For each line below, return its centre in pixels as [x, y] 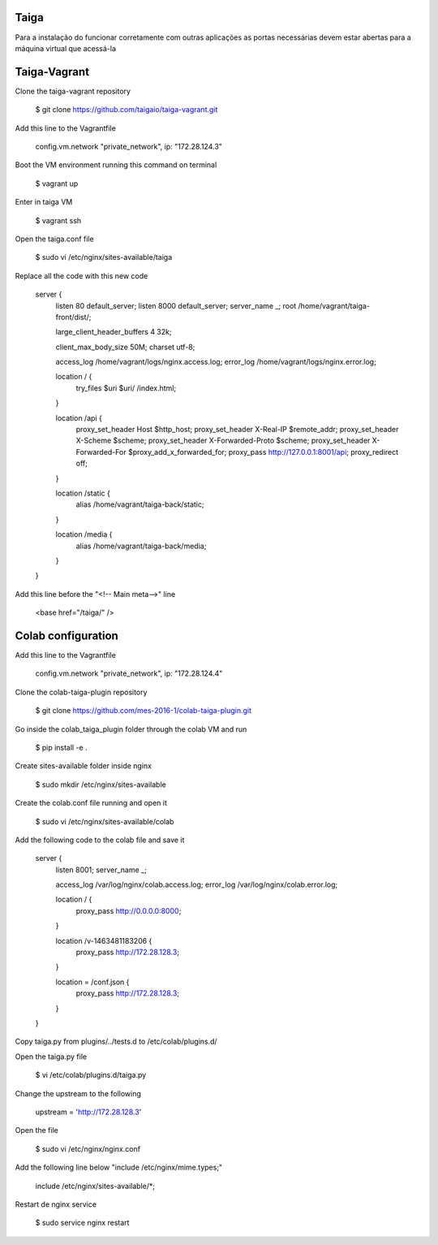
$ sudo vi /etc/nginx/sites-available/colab [105, 821]
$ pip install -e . [62, 747]
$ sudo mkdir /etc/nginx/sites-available [101, 785]
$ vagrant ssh [58, 220]
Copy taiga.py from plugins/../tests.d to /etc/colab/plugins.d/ [116, 1042]
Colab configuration [67, 635]
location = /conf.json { [92, 982]
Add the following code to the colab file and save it [100, 840]
